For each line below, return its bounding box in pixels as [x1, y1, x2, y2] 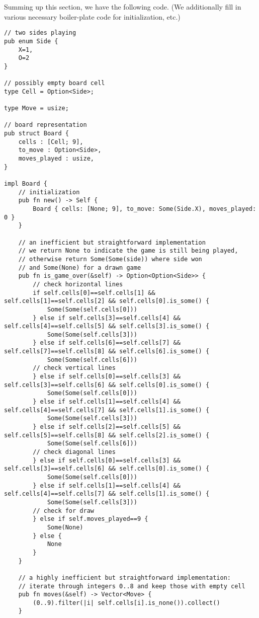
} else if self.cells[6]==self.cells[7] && [33, 339, 181, 347]
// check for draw [33, 507, 94, 514]
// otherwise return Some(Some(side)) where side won [18, 255, 202, 263]
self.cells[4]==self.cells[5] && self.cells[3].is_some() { [4, 323, 210, 330]
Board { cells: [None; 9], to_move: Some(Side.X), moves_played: [33, 205, 256, 212]
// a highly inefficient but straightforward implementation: [18, 574, 231, 581]
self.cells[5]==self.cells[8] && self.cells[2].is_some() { [4, 431, 210, 439]
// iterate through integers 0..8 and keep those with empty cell [18, 582, 245, 590]
